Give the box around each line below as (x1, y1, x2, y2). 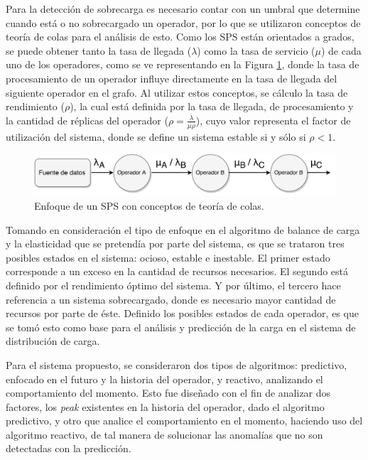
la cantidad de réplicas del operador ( (6, 112, 168, 127)
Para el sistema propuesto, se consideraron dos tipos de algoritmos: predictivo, (6, 357, 347, 372)
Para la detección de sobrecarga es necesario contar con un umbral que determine (6, 1, 360, 16)
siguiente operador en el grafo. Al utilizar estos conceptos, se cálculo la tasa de (6, 85, 348, 100)
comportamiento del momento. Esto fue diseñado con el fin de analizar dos (6, 385, 331, 400)
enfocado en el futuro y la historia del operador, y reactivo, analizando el (6, 371, 323, 386)
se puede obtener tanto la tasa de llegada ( (6, 43, 192, 58)
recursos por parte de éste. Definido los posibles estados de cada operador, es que (6, 306, 359, 321)
